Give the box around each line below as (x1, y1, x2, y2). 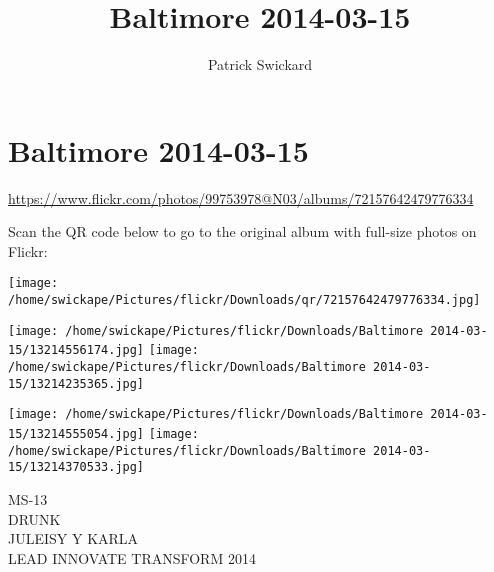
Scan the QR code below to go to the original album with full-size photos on (8, 221, 477, 242)
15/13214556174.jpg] (8, 343, 145, 358)
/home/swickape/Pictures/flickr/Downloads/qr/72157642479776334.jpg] (8, 293, 481, 308)
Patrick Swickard (207, 54, 313, 75)
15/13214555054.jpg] (8, 427, 145, 442)
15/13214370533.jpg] (8, 460, 145, 475)
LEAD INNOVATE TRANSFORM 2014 (8, 547, 256, 568)
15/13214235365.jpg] (8, 376, 145, 391)
